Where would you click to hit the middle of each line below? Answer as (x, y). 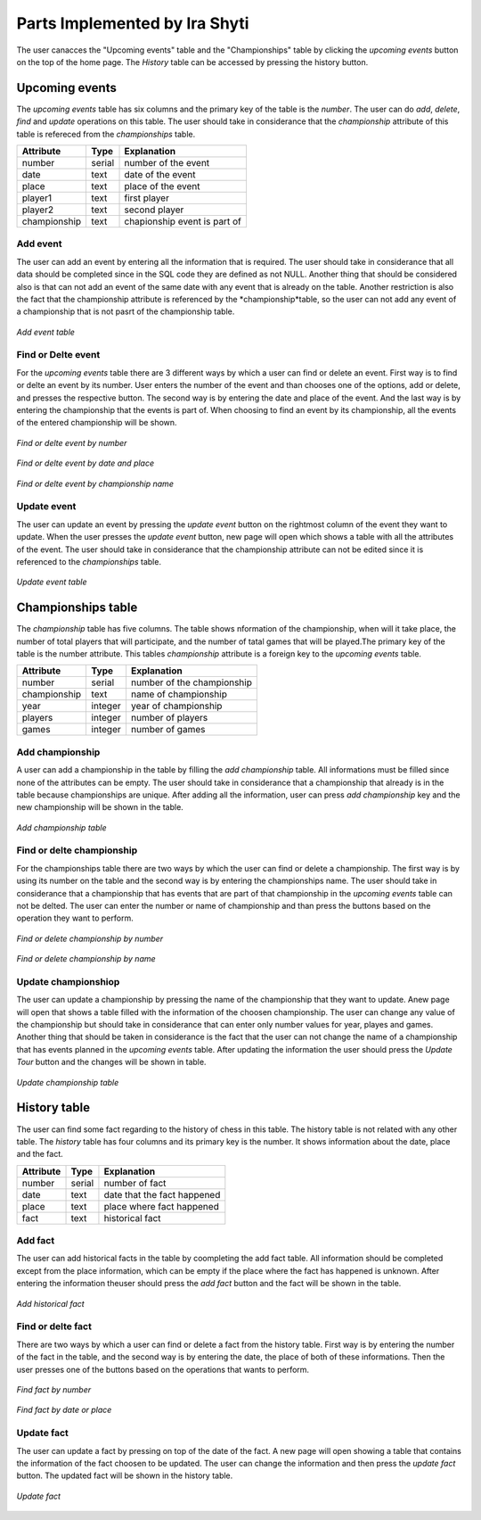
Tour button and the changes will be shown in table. (111, 1062)
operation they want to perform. (75, 918)
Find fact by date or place (64, 1410)
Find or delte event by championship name (95, 483)
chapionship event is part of (183, 221)
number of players (169, 718)
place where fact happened (162, 1206)
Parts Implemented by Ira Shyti (133, 23)
